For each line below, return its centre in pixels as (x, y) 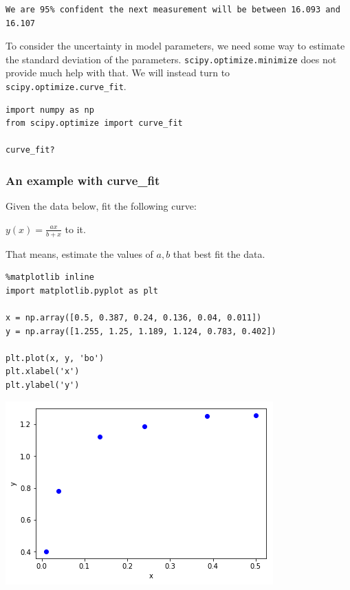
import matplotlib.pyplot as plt (82, 291)
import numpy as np (50, 110)
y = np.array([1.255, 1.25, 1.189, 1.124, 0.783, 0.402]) (141, 331)
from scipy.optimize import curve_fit (94, 123)
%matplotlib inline (50, 277)
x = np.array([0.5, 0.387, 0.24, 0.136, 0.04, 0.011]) (134, 318)
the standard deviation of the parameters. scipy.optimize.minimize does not (171, 59)
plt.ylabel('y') (43, 385)
